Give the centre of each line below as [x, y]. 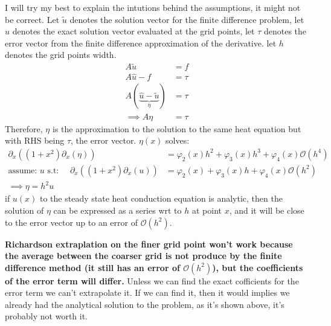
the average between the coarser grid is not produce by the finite [143, 256]
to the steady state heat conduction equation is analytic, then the [161, 198]
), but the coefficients [258, 267]
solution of [24, 210]
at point [207, 210]
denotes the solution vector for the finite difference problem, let [187, 19]
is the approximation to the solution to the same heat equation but [177, 128]
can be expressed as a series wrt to [117, 210]
